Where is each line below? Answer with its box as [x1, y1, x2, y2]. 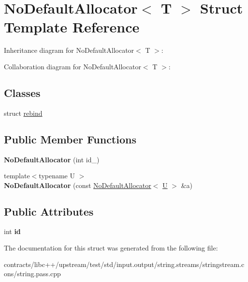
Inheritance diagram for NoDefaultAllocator [4, 45, 134, 55]
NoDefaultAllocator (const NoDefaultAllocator [4, 180, 151, 190]
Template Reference [4, 17, 140, 37]
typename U [39, 171, 75, 181]
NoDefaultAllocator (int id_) [4, 154, 100, 164]
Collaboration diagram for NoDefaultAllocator [4, 61, 141, 71]
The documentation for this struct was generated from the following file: [4, 243, 218, 253]
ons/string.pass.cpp [4, 268, 61, 279]
